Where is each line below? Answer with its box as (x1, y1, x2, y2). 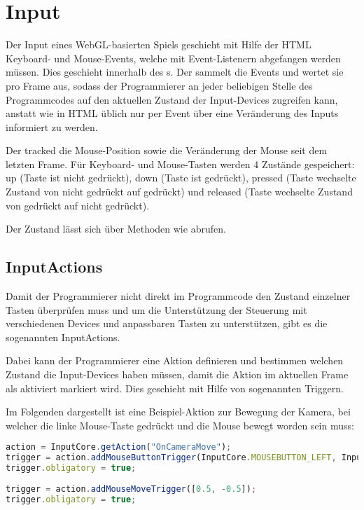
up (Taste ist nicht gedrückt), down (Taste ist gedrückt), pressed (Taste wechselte (6, 170, 356, 185)
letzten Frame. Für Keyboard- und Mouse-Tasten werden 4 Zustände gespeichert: (6, 156, 355, 171)
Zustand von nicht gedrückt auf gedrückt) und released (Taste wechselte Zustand (6, 184, 353, 199)
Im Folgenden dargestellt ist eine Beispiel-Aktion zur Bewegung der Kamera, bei (6, 404, 351, 419)
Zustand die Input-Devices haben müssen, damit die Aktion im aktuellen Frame (6, 367, 349, 382)
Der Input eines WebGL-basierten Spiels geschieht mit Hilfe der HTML (6, 37, 311, 52)
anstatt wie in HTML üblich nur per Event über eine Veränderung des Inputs (6, 106, 339, 120)
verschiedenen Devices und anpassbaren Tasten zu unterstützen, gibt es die (6, 316, 328, 331)
